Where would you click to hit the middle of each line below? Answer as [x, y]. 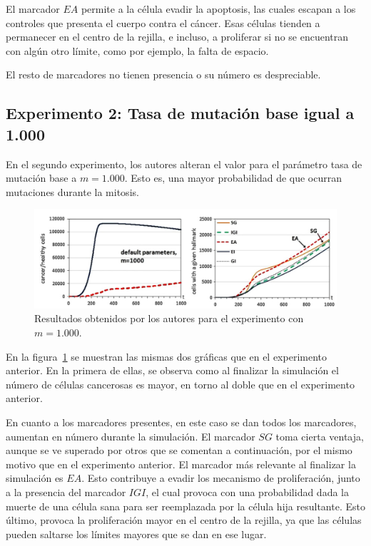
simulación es [35, 478]
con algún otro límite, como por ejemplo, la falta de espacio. [137, 50]
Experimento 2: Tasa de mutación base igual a [180, 113]
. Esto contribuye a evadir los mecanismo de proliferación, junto [221, 478]
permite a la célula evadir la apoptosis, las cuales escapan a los [218, 9]
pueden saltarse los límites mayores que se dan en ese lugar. [136, 534]
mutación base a [41, 178]
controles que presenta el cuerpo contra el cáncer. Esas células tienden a [163, 22]
